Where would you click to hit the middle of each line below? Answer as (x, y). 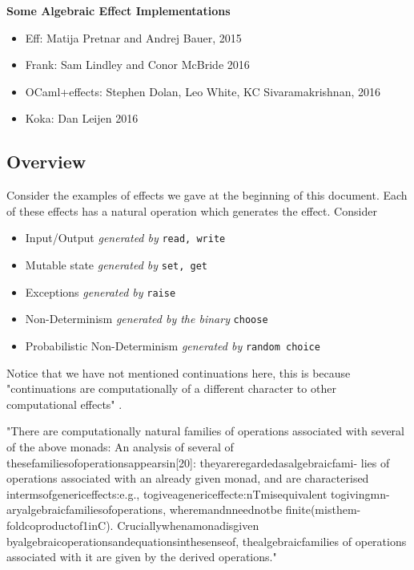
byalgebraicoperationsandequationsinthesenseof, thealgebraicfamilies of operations (207, 541)
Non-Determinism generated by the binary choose (147, 319)
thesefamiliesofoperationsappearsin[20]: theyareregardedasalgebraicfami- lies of (198, 462)
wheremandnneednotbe (226, 509)
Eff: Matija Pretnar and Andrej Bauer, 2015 (133, 37)
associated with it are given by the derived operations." (142, 557)
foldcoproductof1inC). (60, 525)
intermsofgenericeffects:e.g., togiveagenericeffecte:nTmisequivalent (167, 493)
